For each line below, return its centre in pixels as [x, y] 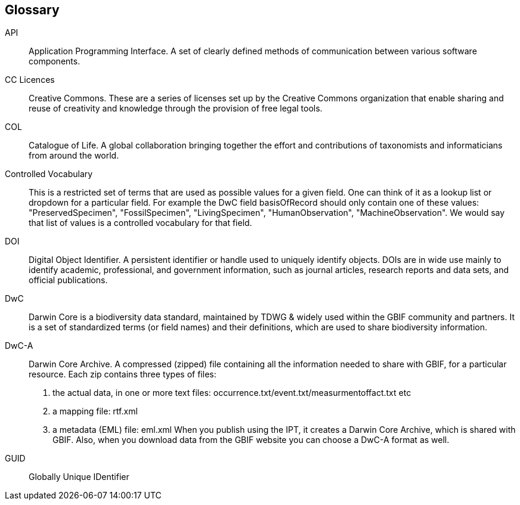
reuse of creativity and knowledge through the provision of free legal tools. [176, 109]
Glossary [32, 10]
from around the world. [74, 156]
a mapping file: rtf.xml [95, 411]
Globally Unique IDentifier [79, 477]
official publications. [68, 280]
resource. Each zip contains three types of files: [123, 374]
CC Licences [30, 80]
